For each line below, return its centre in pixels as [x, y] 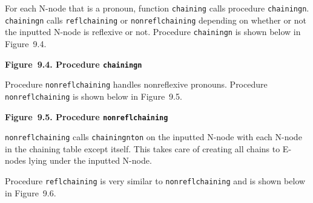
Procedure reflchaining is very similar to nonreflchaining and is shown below [155, 181]
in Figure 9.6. [31, 192]
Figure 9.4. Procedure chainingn [74, 64]
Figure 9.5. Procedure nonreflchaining [87, 116]
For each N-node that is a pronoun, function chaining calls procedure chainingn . [157, 8]
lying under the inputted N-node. [90, 160]
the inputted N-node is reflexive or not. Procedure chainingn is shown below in [153, 32]
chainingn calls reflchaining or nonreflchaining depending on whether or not [156, 20]
